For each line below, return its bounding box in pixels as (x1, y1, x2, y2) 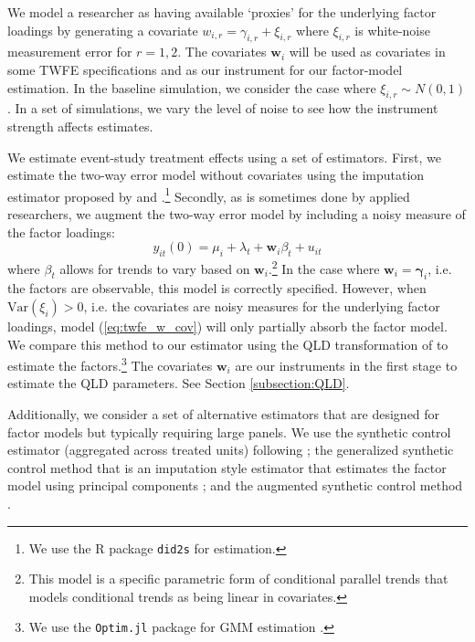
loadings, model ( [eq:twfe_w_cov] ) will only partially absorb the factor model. (7, 317, 448, 336)
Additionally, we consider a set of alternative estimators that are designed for (7, 405, 440, 424)
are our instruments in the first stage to (235, 355, 458, 374)
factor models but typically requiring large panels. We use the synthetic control (7, 422, 451, 441)
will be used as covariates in (289, 42, 446, 61)
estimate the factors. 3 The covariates (7, 353, 213, 374)
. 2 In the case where (268, 256, 380, 278)
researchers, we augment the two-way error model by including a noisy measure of (7, 205, 466, 223)
